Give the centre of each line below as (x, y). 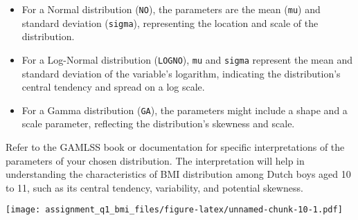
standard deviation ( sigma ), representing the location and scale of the (170, 22)
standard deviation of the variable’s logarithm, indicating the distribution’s (181, 73)
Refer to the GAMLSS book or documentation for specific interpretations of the (175, 147)
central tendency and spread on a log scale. (113, 87)
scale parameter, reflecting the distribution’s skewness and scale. (158, 123)
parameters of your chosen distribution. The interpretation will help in (155, 160)
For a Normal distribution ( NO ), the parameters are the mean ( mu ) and (171, 9)
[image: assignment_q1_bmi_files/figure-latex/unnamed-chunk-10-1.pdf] (174, 210)
